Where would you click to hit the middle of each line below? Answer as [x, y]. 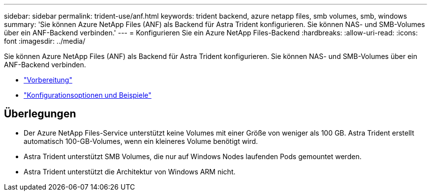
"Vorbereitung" [48, 80]
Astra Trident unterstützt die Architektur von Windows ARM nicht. [130, 171]
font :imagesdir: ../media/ [45, 41]
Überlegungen [40, 114]
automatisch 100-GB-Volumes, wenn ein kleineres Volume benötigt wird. [141, 141]
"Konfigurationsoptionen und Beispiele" [88, 95]
